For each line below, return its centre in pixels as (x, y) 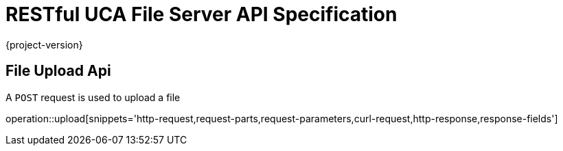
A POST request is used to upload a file (93, 97)
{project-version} (44, 44)
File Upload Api (58, 71)
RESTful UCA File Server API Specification (202, 14)
